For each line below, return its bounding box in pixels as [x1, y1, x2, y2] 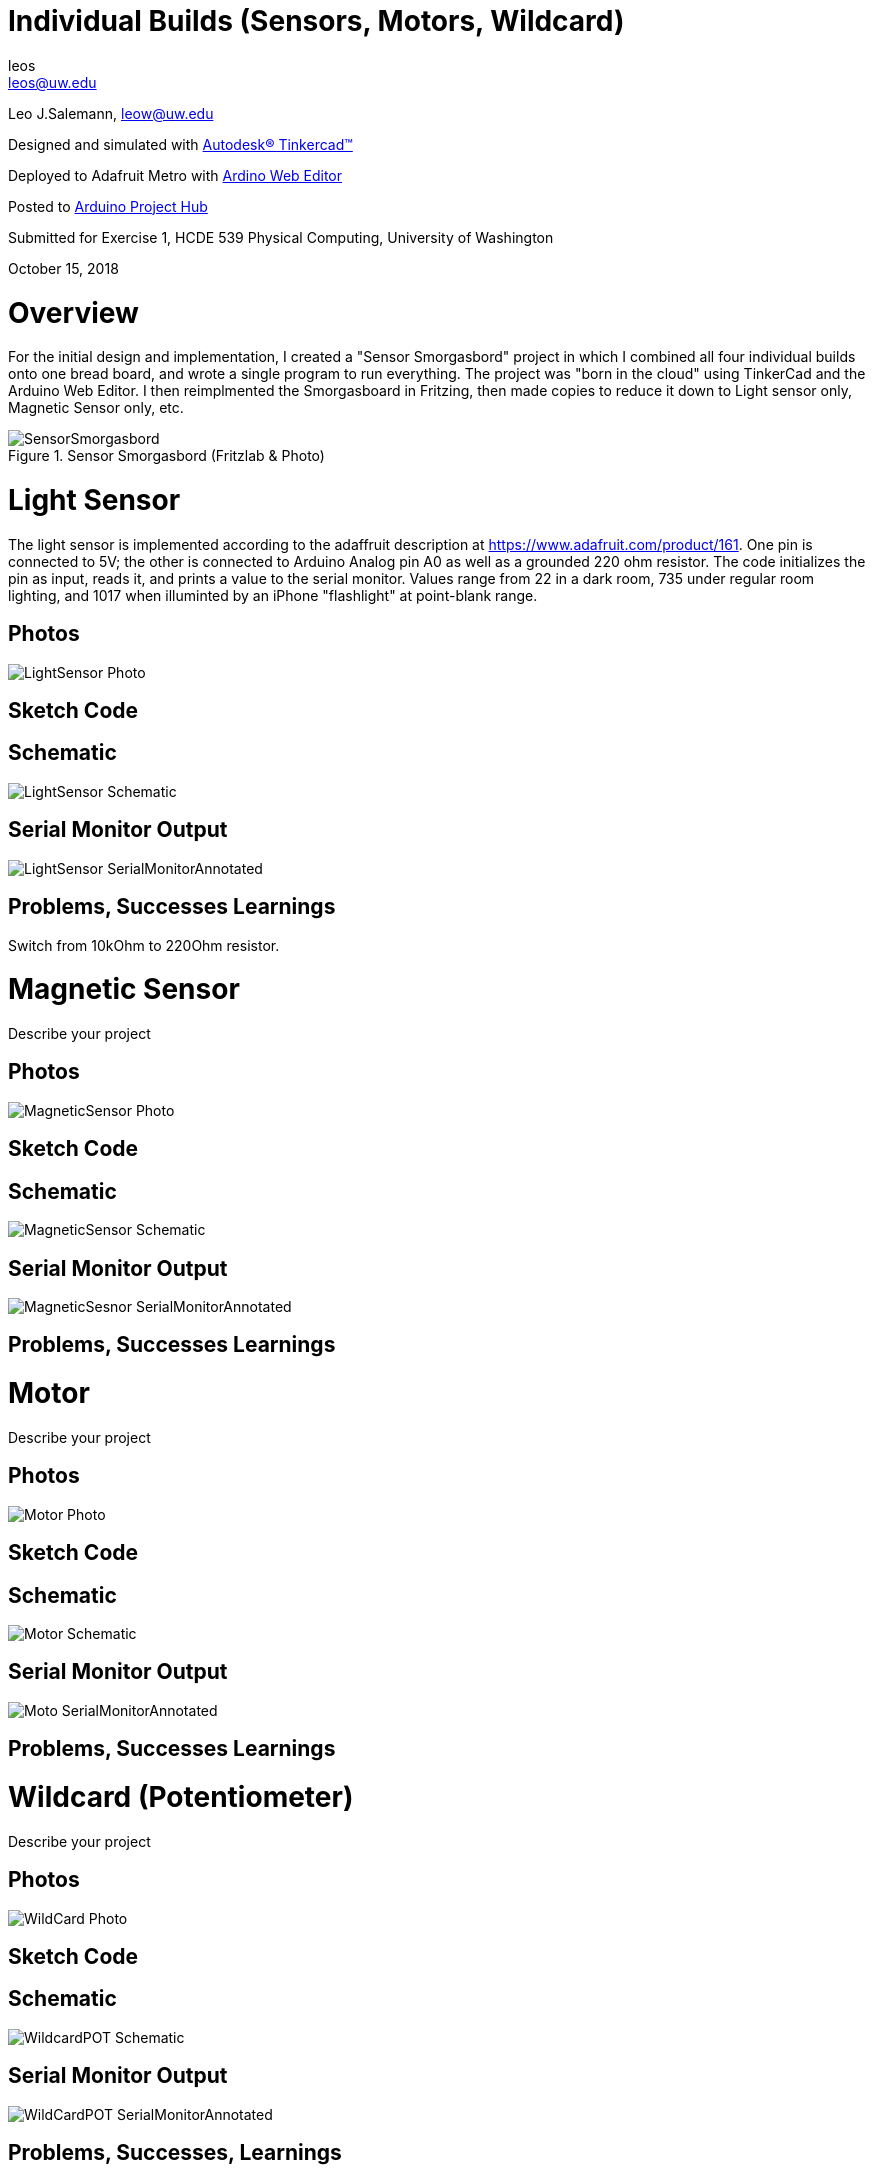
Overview [8, 295, 139, 330]
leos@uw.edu [8, 73, 97, 91]
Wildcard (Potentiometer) [8, 1780, 354, 1815]
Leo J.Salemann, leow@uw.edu [8, 104, 214, 122]
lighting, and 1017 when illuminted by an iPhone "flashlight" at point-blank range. [8, 586, 538, 604]
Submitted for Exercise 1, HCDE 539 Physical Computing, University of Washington [8, 228, 554, 246]
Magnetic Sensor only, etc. [8, 399, 184, 417]
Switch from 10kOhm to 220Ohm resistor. [8, 936, 280, 954]
